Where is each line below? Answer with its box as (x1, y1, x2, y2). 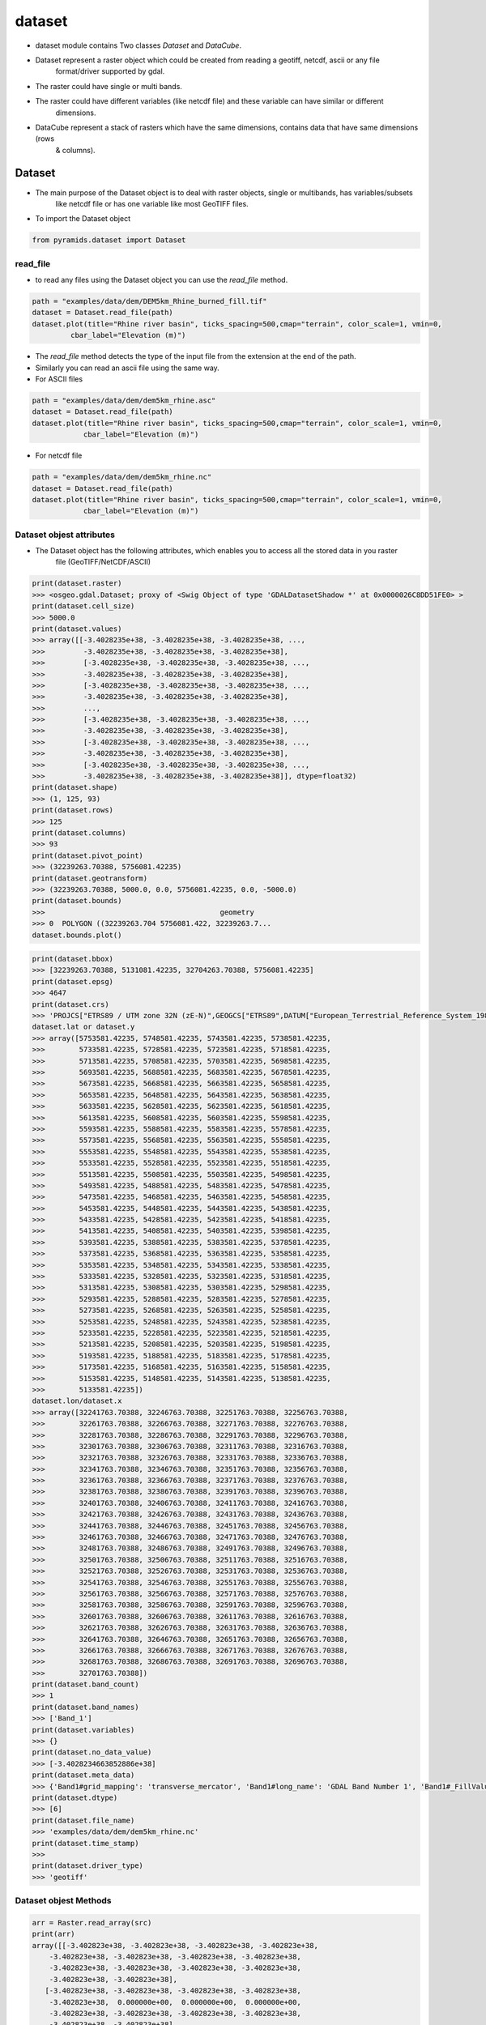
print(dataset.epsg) (32, 977, 113, 986)
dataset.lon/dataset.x (32, 1396, 122, 1405)
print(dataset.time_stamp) (32, 1839, 139, 1848)
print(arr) (32, 1929, 75, 1939)
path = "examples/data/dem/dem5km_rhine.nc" (32, 472, 212, 482)
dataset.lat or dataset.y (32, 1022, 135, 1032)
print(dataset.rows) (32, 806, 113, 815)
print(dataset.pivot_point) (32, 850, 143, 860)
